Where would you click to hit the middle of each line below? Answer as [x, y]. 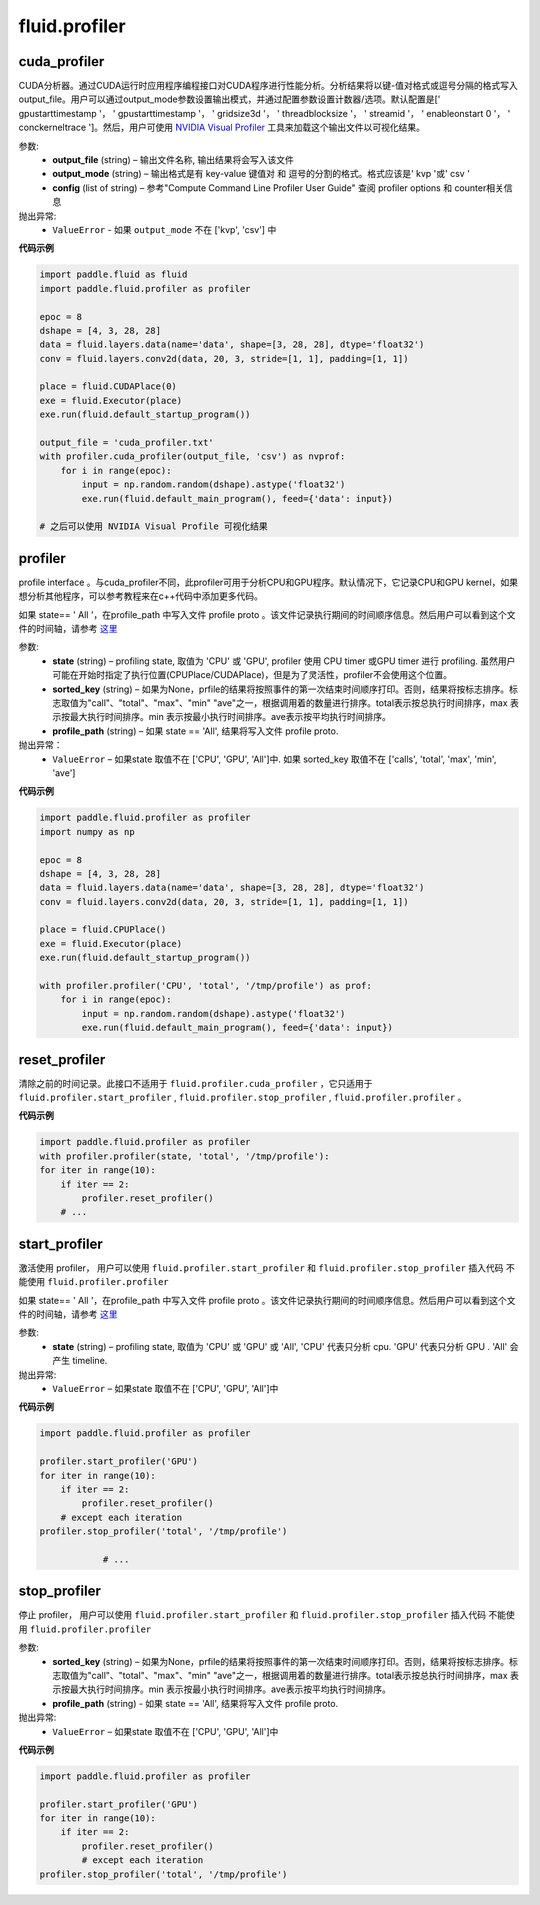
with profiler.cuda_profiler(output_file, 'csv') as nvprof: [192, 456]
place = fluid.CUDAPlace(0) [108, 386]
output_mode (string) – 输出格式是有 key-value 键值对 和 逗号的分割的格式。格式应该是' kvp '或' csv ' [261, 174]
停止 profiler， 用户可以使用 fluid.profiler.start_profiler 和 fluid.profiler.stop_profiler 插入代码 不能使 [266, 1615]
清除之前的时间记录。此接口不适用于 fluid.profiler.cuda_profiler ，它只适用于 [195, 1083]
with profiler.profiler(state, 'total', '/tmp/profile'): [184, 1156]
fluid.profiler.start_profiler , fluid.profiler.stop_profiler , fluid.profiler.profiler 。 [242, 1097]
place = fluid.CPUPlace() [103, 929]
